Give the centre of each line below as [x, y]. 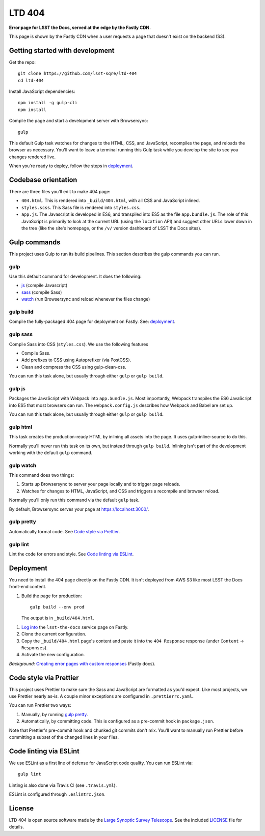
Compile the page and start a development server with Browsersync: [79, 121]
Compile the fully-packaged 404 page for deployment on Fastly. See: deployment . [92, 321]
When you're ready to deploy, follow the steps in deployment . [71, 166]
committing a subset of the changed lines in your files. [64, 737]
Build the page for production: [52, 596]
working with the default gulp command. [51, 453]
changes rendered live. [32, 157]
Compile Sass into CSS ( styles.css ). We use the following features [79, 344]
